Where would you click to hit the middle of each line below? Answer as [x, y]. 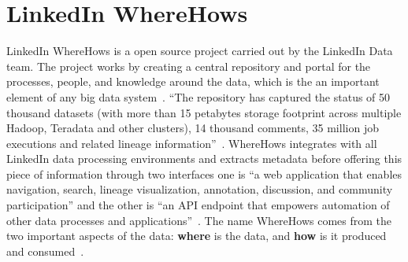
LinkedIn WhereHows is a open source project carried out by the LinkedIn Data [200, 51]
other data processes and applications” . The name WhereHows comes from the [199, 220]
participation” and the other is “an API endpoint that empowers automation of [198, 205]
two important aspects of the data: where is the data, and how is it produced [197, 236]
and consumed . [45, 251]
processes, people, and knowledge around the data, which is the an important [193, 81]
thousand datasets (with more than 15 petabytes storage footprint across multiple [204, 112]
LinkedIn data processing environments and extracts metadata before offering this [204, 159]
